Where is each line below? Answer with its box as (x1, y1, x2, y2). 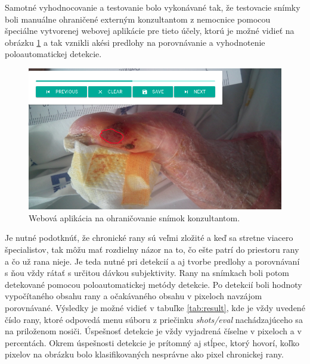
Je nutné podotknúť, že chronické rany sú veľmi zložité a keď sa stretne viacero (5, 231, 293, 244)
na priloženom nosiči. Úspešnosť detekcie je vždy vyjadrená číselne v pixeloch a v (5, 325, 302, 337)
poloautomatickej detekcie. (5, 48, 102, 60)
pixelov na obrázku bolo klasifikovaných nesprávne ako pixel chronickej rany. (5, 348, 284, 360)
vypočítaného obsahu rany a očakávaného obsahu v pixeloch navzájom (5, 290, 262, 302)
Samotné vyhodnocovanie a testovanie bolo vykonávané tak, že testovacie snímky (5, 1, 300, 13)
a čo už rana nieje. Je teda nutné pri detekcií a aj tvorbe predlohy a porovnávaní (5, 255, 300, 267)
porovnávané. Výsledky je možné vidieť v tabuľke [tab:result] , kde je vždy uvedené (5, 301, 305, 313)
